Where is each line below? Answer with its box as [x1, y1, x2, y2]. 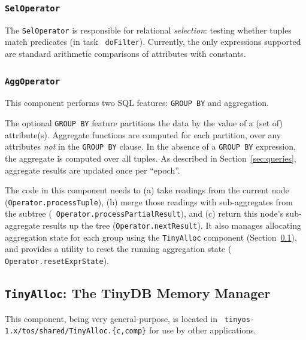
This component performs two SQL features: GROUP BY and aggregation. [5, 96, 269, 109]
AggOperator [5, 76, 60, 86]
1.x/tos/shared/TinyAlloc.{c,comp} [5, 327, 147, 336]
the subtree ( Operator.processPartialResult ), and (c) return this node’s [5, 207, 284, 220]
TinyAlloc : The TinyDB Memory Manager [5, 284, 271, 302]
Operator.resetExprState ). [5, 254, 109, 267]
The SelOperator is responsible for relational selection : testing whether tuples [5, 23, 292, 36]
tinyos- [224, 315, 255, 324]
